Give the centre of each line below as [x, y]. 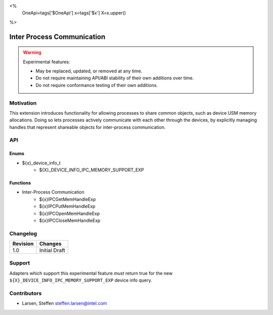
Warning [32, 53]
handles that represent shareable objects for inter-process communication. [87, 127]
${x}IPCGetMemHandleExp [67, 199]
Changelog [23, 234]
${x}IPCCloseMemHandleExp [70, 220]
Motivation [23, 103]
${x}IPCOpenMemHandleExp [70, 213]
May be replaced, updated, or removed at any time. [89, 71]
